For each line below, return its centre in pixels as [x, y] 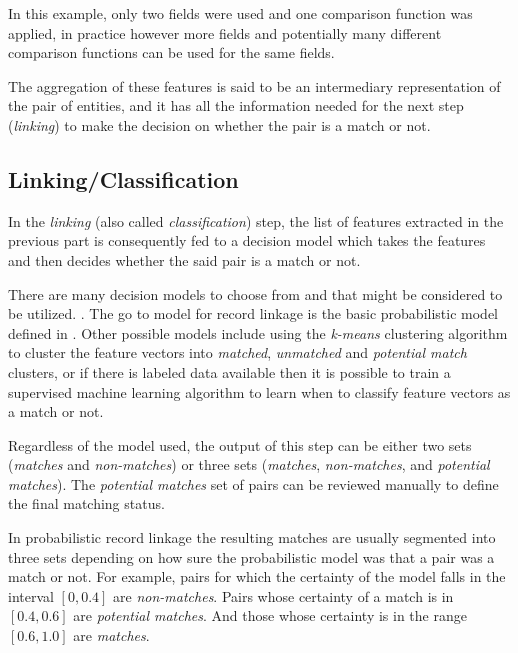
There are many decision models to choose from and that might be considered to [255, 293]
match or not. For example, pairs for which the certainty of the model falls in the [257, 576]
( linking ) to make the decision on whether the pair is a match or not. [219, 124]
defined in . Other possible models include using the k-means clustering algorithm [258, 332]
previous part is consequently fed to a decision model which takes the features [247, 240]
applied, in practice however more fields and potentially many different [225, 32]
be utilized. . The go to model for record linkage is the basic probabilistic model [253, 313]
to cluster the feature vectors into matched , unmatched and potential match [237, 352]
